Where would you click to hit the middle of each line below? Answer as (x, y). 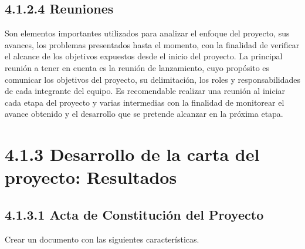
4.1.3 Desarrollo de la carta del (132, 154)
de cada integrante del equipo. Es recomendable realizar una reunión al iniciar (145, 91)
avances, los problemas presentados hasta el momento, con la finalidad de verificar (152, 44)
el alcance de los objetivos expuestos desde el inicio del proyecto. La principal (144, 56)
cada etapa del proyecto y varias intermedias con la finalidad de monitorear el (145, 102)
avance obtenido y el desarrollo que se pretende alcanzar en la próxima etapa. (144, 114)
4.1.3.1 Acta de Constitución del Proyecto (134, 214)
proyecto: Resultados (91, 177)
